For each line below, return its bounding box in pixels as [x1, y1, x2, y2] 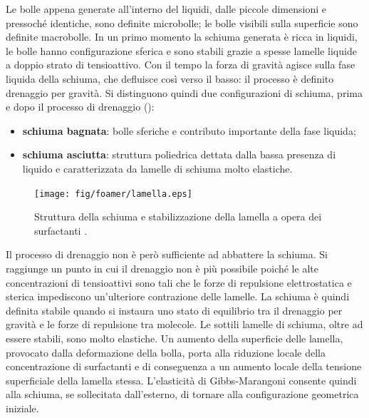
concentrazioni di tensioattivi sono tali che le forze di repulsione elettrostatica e [6, 275, 352, 290]
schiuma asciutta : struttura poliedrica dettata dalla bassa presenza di [22, 147, 336, 162]
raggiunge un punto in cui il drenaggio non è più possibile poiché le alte [6, 260, 318, 275]
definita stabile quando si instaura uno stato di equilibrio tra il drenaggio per [6, 302, 343, 317]
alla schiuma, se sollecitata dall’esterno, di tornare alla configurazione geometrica [6, 387, 359, 402]
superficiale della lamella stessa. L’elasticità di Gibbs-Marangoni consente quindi [6, 372, 357, 387]
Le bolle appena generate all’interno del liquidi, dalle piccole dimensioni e [6, 1, 326, 16]
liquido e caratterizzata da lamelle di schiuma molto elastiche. [22, 160, 293, 175]
